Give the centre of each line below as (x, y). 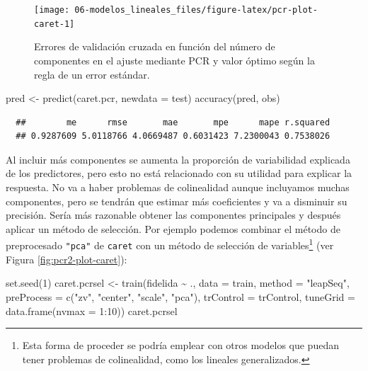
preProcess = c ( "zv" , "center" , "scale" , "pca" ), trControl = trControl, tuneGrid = (180, 296)
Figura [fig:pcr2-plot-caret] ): (67, 259)
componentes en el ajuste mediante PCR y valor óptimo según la (174, 60)
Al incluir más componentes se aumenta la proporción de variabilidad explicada (178, 159)
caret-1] (54, 24)
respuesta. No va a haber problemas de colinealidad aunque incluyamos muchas (178, 187)
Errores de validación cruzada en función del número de (155, 46)
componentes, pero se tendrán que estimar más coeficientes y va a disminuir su (177, 201)
